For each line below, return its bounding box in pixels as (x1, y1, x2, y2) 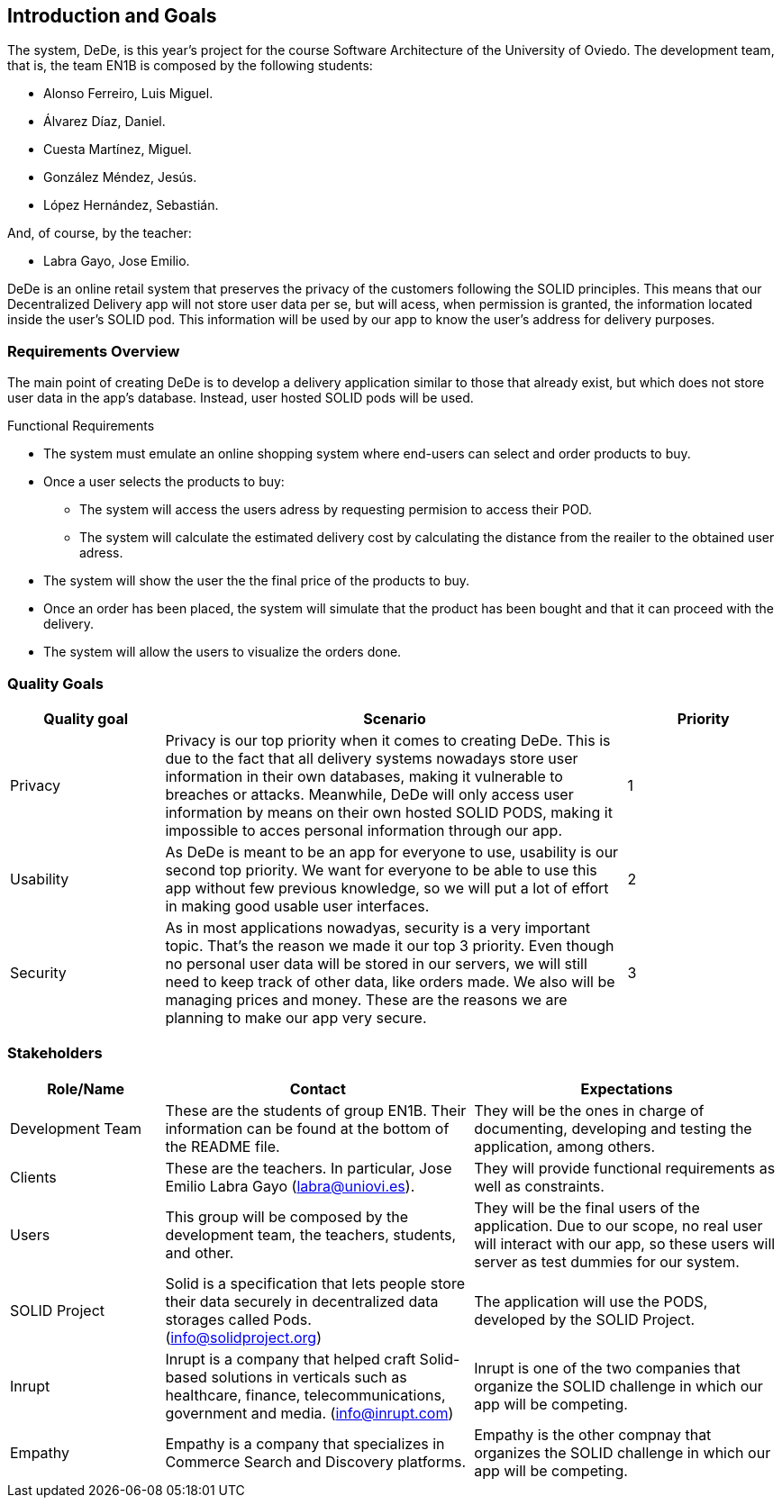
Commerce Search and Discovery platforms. (165, 1452, 467, 1471)
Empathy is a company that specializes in (165, 1434, 445, 1453)
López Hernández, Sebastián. (43, 197, 219, 213)
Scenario (363, 709, 426, 728)
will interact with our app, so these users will (474, 1234, 776, 1253)
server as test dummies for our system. (474, 1252, 740, 1271)
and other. (165, 1243, 234, 1262)
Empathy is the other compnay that (474, 1425, 712, 1444)
